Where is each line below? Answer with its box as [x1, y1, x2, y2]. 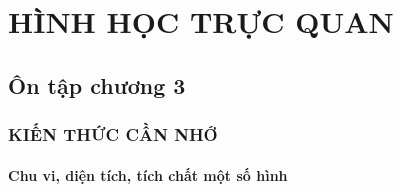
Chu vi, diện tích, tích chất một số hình [8, 164, 288, 185]
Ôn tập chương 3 [8, 69, 186, 100]
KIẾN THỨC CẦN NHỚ [8, 122, 218, 147]
